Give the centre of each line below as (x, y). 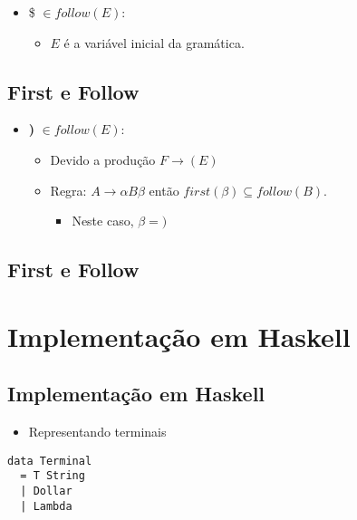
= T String (53, 476)
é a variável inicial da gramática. (154, 42)
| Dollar (46, 491)
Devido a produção (103, 159)
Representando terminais (97, 432)
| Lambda (46, 506)
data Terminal (50, 461)
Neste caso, (103, 221)
